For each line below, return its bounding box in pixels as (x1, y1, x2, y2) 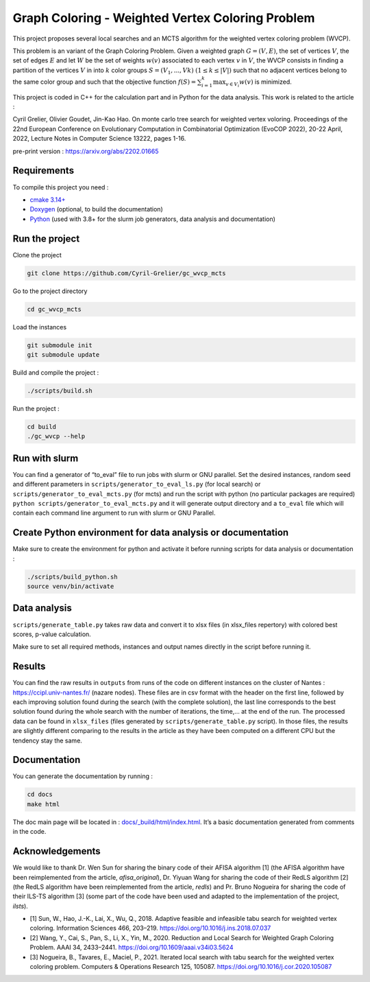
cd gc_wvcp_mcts (27, 305, 82, 313)
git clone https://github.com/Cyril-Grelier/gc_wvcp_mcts (27, 269, 226, 277)
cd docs (27, 791, 53, 799)
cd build (27, 423, 57, 430)
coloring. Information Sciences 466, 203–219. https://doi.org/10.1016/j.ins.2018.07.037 (29, 924, 271, 933)
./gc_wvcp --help (27, 432, 86, 441)
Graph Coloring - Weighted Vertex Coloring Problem (12, 10, 315, 25)
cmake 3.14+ (29, 196, 66, 204)
